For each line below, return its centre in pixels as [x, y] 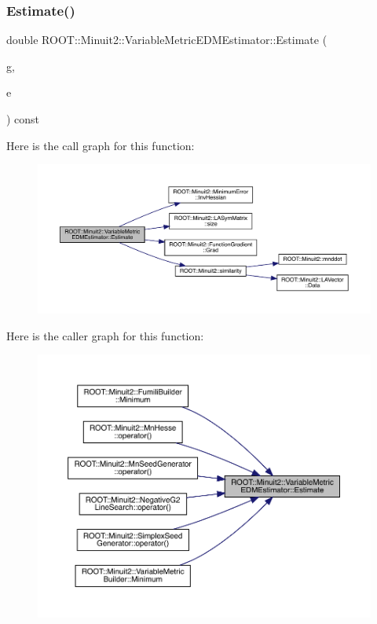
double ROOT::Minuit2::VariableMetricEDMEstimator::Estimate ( [167, 40]
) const [23, 119]
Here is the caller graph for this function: [105, 335]
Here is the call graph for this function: [101, 145]
